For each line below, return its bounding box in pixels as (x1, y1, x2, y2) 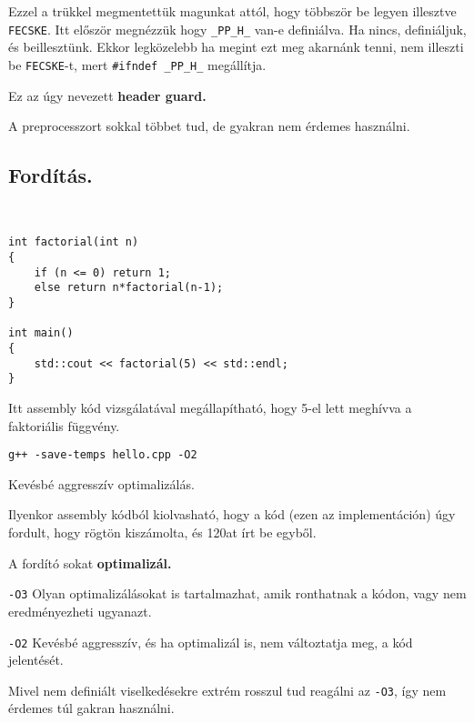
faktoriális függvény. (8, 416, 120, 435)
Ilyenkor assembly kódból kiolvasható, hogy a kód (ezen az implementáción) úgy (8, 505, 456, 524)
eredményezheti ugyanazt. (8, 601, 152, 620)
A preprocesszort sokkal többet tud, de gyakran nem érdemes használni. (8, 116, 410, 136)
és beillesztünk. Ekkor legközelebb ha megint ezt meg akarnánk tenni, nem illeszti (8, 37, 464, 56)
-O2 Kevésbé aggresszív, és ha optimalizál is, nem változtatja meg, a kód (8, 632, 413, 651)
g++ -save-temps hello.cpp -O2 (8, 448, 197, 462)
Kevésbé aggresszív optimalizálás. (8, 474, 195, 493)
